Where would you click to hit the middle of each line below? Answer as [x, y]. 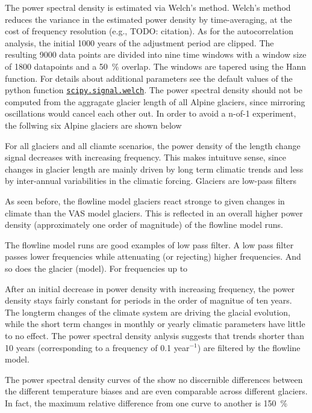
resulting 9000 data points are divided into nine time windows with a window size [156, 54]
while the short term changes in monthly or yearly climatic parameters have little [155, 324]
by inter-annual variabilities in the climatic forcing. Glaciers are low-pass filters [151, 181]
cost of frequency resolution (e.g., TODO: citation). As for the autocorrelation [149, 31]
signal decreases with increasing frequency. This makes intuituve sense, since [146, 157]
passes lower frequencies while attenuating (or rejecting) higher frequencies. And [153, 256]
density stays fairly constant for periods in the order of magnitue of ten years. [148, 300]
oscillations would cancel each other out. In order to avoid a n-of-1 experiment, [151, 113]
